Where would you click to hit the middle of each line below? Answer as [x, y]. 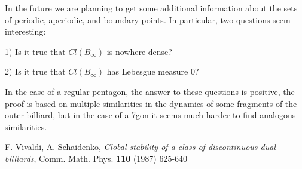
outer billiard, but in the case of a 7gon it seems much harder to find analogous [150, 115]
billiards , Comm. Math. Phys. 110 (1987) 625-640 [96, 158]
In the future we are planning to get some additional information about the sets [151, 8]
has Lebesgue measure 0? [153, 71]
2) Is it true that [35, 71]
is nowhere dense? [139, 51]
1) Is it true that [35, 51]
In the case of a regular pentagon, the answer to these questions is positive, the [150, 91]
